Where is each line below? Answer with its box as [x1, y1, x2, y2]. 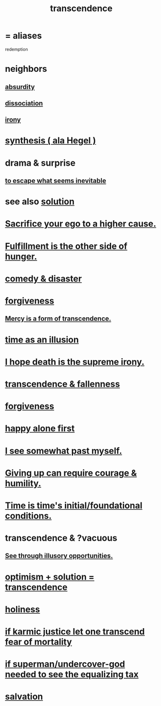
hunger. [5, 251, 37, 262]
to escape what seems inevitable [5, 177, 106, 185]
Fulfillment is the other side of [5, 241, 128, 252]
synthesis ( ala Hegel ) [5, 135, 96, 146]
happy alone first [5, 423, 75, 434]
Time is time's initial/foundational [5, 500, 143, 511]
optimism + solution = [5, 571, 95, 582]
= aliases [5, 30, 42, 41]
